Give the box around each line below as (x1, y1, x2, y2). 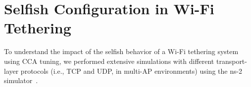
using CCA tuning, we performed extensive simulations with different (4, 56, 214, 66)
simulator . (4, 75, 38, 86)
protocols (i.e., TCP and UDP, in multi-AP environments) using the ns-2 (20, 65, 243, 76)
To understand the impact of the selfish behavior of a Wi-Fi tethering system (4, 46, 239, 57)
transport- (216, 56, 247, 66)
